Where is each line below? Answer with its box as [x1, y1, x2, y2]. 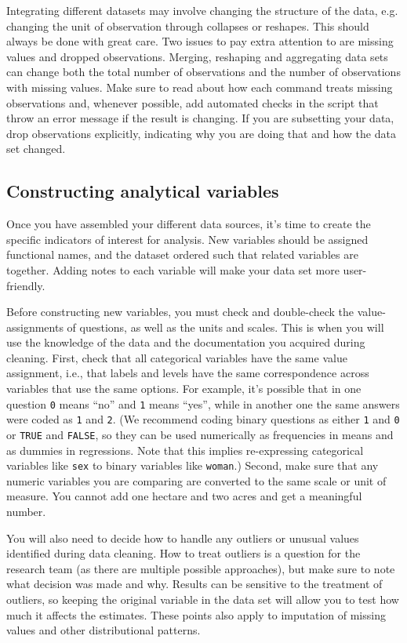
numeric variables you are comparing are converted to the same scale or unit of [6, 472, 387, 489]
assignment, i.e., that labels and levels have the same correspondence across [6, 365, 369, 381]
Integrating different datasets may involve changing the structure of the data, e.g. [6, 2, 398, 18]
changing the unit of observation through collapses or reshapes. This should [6, 17, 369, 34]
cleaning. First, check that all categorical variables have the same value [6, 349, 347, 365]
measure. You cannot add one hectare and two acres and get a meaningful [6, 488, 362, 504]
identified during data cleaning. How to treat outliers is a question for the [6, 545, 361, 561]
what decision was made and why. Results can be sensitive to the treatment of [6, 576, 383, 592]
